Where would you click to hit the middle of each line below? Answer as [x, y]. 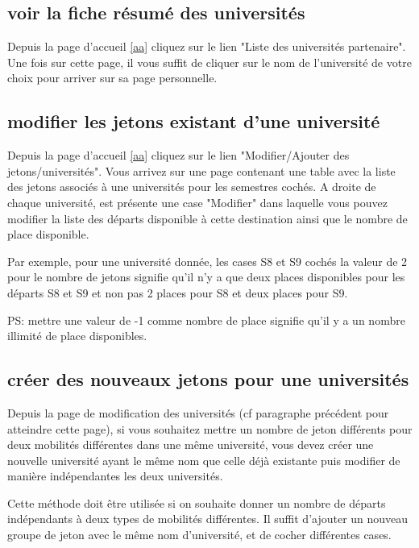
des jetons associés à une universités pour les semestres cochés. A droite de [192, 187]
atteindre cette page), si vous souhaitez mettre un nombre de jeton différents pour [210, 428]
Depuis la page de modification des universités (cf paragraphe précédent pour [198, 412]
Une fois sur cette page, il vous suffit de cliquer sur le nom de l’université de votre [209, 62]
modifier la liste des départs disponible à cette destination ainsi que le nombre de [207, 218]
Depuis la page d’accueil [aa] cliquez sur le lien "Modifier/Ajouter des [178, 155]
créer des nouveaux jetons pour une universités [208, 379]
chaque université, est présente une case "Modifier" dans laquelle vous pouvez [197, 202]
